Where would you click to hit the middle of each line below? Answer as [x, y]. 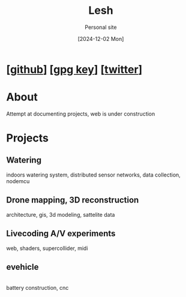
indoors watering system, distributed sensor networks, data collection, [94, 175]
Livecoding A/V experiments [61, 233]
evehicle [22, 267]
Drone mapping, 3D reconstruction [73, 200]
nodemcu [18, 181]
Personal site [101, 27]
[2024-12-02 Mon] [101, 39]
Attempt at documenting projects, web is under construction [81, 114]
